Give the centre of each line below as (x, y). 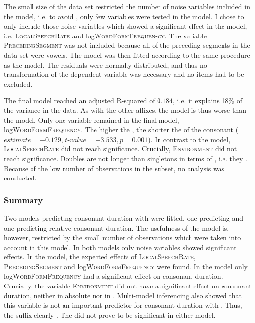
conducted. (20, 178)
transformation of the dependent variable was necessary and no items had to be (124, 74)
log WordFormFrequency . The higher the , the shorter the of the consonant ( (121, 129)
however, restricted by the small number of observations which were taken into (123, 237)
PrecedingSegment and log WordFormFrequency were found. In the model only (126, 266)
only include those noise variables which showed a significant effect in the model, (126, 26)
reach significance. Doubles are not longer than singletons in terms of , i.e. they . (126, 158)
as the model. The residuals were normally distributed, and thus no (106, 64)
